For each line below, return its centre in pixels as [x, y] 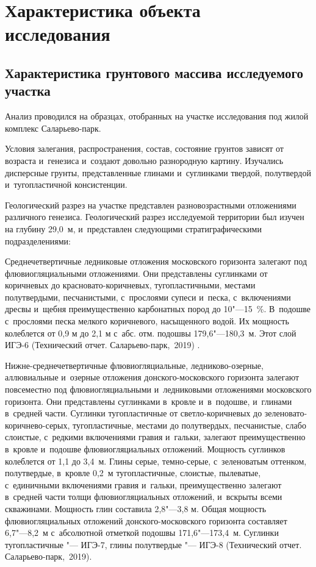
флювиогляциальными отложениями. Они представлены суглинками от [136, 273]
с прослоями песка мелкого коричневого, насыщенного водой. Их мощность [147, 321]
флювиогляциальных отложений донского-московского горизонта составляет [146, 520]
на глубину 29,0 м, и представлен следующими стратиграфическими [133, 228]
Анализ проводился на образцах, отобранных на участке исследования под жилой [157, 116]
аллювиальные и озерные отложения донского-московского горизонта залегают [152, 377]
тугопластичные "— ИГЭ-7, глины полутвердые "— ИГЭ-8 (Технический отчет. [153, 544]
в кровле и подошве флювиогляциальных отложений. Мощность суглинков [145, 449]
